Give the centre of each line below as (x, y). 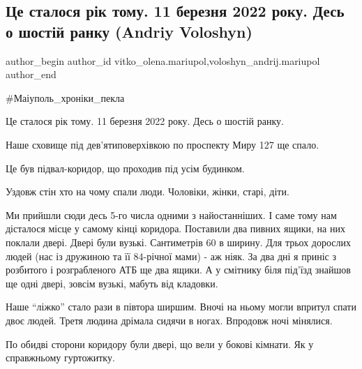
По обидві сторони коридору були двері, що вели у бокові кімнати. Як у (160, 344)
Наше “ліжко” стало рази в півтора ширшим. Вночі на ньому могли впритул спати (181, 307)
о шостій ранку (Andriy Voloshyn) (129, 31)
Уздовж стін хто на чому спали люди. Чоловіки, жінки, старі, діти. (148, 191)
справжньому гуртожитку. (60, 357)
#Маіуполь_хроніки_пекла (65, 97)
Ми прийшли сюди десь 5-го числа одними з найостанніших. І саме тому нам (171, 214)
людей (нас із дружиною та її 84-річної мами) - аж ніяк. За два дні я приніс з (171, 256)
